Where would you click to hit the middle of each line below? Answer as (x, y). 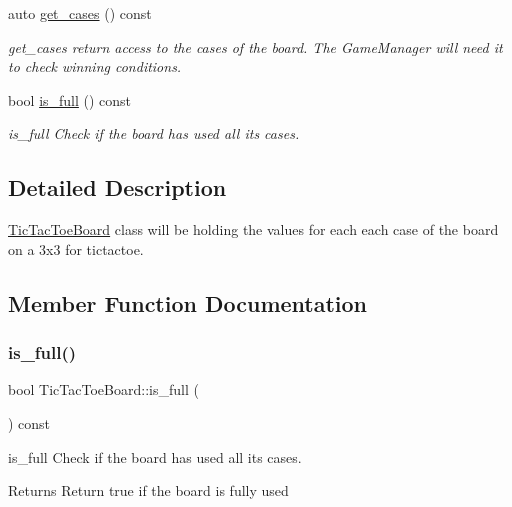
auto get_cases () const (80, 13)
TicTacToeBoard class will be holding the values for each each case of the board (253, 229)
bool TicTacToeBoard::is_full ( (103, 389)
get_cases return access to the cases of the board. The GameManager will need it (255, 46)
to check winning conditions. (95, 66)
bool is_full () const (70, 99)
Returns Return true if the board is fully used (148, 490)
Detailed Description (117, 187)
